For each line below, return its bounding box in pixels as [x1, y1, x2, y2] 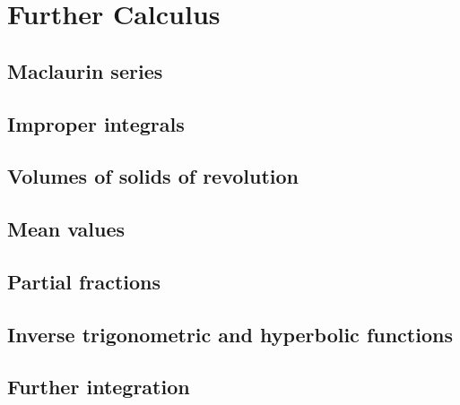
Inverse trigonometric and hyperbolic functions [7, 320, 453, 348]
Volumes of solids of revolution [7, 162, 299, 190]
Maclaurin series [7, 56, 163, 84]
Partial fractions [7, 267, 161, 295]
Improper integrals [7, 109, 185, 137]
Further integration [7, 373, 190, 401]
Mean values [7, 215, 126, 243]
